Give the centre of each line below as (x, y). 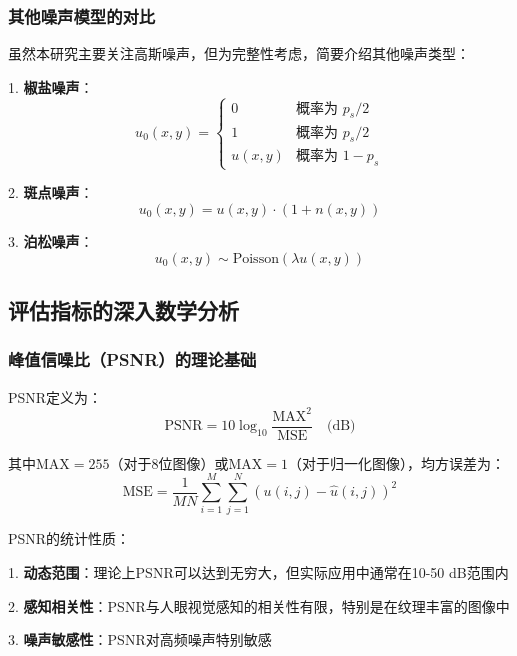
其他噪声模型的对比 (82, 15)
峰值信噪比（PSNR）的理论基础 (132, 359)
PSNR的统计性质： (69, 538)
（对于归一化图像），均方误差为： (396, 462)
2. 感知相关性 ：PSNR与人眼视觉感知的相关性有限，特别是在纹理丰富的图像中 (259, 605)
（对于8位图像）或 (169, 462)
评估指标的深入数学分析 (123, 309)
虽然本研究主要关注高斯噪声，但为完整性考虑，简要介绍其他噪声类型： (239, 53)
